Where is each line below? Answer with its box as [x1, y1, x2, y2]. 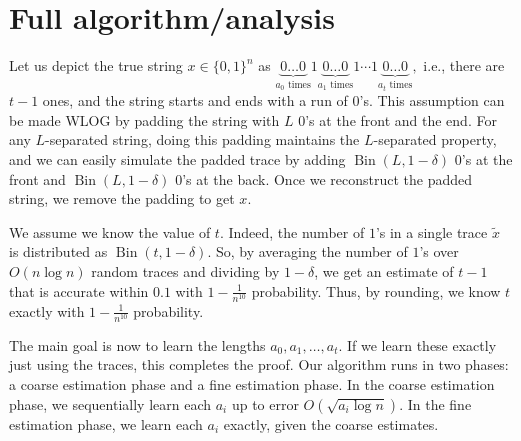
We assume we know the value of [9, 221, 211, 242]
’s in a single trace [375, 221, 488, 242]
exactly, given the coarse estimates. [223, 413, 439, 434]
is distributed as [9, 241, 108, 262]
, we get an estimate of [314, 260, 454, 281]
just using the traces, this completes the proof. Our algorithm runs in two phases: [9, 354, 509, 375]
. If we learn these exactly [338, 334, 497, 355]
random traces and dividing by [91, 260, 280, 281]
